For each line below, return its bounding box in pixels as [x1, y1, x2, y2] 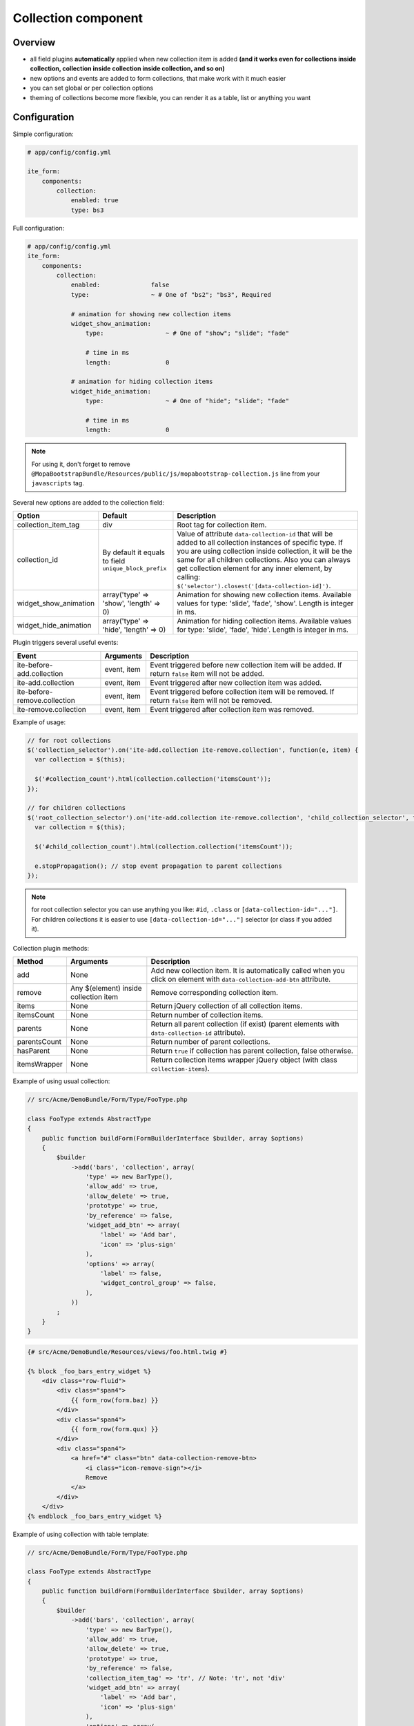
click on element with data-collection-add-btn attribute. [150, 974, 331, 984]
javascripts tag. [31, 479, 84, 487]
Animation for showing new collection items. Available [177, 590, 352, 600]
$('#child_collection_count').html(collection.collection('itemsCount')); [34, 842, 293, 851]
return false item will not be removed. [150, 695, 273, 705]
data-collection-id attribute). [150, 1027, 246, 1037]
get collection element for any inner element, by [177, 563, 333, 573]
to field [102, 556, 126, 565]
